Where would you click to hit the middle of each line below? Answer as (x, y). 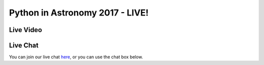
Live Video (26, 30)
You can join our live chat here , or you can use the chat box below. (76, 57)
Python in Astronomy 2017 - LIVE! (79, 13)
